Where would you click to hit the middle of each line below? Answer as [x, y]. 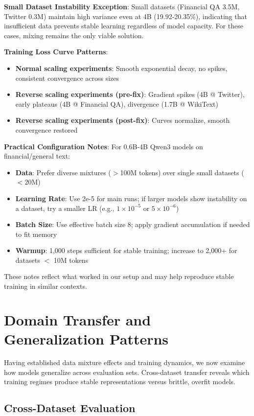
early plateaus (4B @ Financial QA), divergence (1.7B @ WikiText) [117, 104]
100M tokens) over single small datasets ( [182, 172]
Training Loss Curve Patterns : [56, 52]
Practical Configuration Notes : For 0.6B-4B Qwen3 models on [104, 146]
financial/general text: [37, 156]
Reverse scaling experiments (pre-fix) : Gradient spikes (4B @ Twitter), [130, 94]
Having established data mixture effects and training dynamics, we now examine [125, 362]
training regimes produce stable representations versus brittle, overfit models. [120, 381]
